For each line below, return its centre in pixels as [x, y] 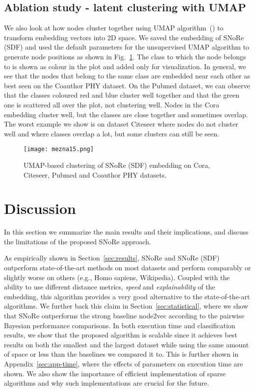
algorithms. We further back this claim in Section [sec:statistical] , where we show [126, 306]
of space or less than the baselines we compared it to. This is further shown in [121, 354]
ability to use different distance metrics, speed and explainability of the [110, 287]
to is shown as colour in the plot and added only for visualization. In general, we [125, 66]
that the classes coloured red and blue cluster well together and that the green [122, 95]
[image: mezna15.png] [59, 149]
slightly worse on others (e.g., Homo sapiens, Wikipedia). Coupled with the [117, 277]
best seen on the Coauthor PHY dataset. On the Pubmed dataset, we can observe [127, 85]
